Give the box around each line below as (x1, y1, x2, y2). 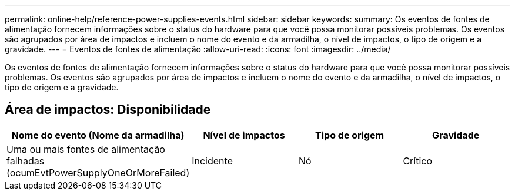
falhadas (6, 154, 45, 167)
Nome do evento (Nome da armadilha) (11, 129, 185, 141)
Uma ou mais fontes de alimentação (6, 143, 165, 155)
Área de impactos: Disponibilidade (5, 102, 211, 117)
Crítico (403, 154, 433, 167)
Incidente (192, 154, 233, 167)
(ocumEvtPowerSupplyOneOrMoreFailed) (6, 166, 190, 179)
